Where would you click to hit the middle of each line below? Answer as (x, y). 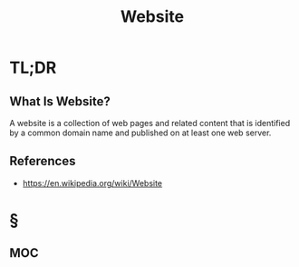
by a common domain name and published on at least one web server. (140, 133)
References (43, 161)
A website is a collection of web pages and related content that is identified (150, 123)
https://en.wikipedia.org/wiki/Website (92, 183)
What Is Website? (60, 101)
